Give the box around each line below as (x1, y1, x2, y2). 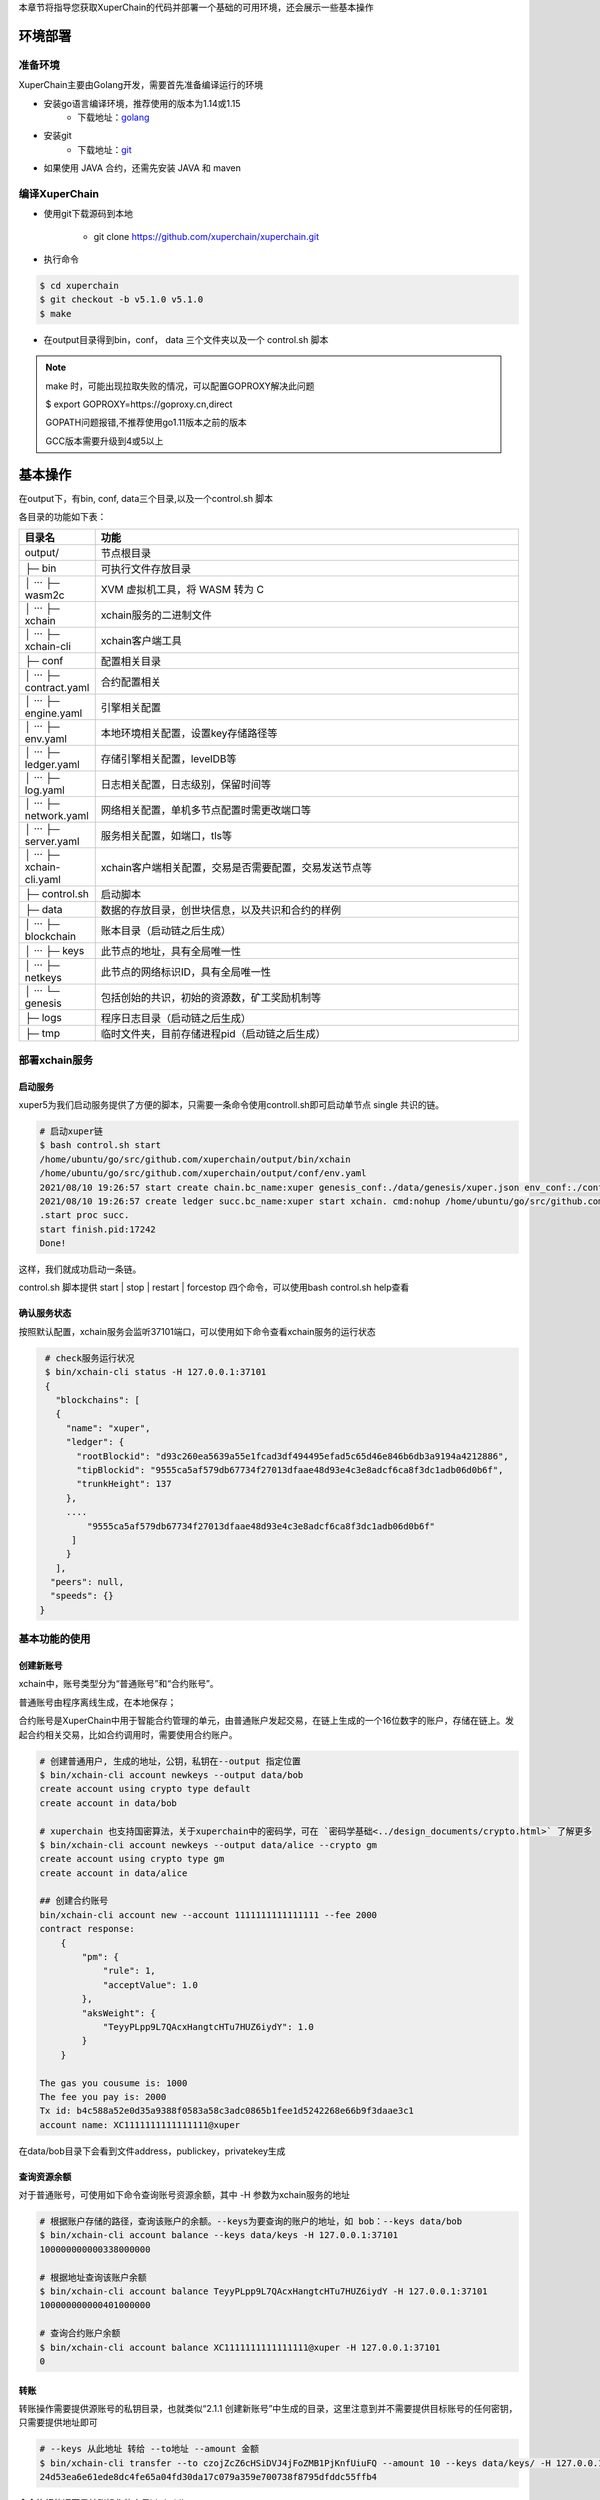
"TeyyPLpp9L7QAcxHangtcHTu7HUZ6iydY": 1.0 (102, 2021, 314, 2032)
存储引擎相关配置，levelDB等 (100, 752, 237, 766)
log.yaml (24, 783, 65, 797)
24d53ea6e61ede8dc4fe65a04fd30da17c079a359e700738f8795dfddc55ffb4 (39, 2471, 378, 2483)
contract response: (39, 1923, 135, 1935)
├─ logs (24, 1011, 62, 1025)
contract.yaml (24, 681, 90, 695)
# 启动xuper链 (39, 1125, 104, 1137)
